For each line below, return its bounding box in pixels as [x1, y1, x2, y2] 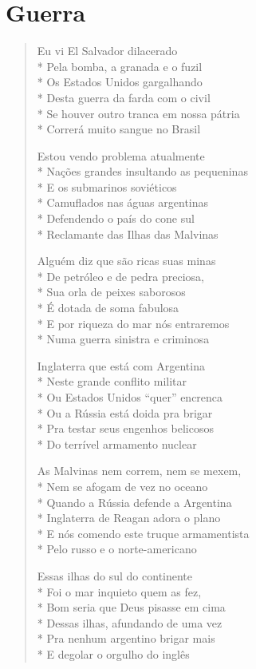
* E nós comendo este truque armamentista [37, 525, 250, 541]
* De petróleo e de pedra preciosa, [37, 267, 204, 284]
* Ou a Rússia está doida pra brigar [37, 404, 213, 421]
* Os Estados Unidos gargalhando [37, 73, 203, 90]
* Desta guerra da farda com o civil [37, 89, 211, 105]
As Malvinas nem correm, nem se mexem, [37, 462, 242, 479]
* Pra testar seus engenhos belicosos [37, 420, 214, 437]
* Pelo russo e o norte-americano [37, 540, 197, 557]
